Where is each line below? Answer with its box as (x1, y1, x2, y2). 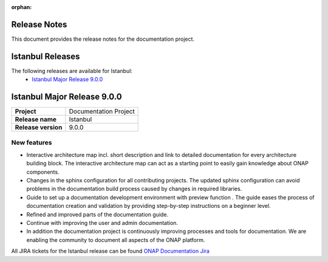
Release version (15, 123, 63, 132)
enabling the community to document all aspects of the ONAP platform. (26, 236, 205, 243)
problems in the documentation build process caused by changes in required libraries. (26, 185, 242, 193)
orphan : (11, 4, 32, 10)
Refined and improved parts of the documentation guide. (26, 210, 169, 218)
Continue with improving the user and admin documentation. (26, 219, 179, 226)
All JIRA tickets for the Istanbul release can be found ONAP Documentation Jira (11, 247, 210, 255)
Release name (15, 115, 57, 124)
